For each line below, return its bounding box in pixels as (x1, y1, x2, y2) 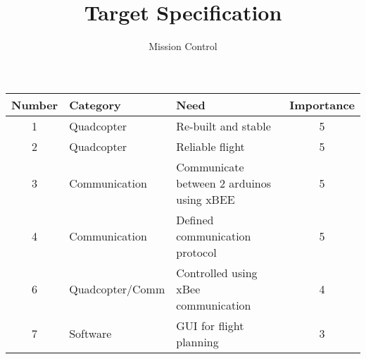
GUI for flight (176, 317, 244, 334)
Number (11, 96, 58, 113)
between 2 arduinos (176, 174, 272, 191)
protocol (176, 243, 217, 260)
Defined (176, 211, 214, 228)
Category (69, 96, 121, 113)
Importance (289, 96, 355, 113)
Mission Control (149, 39, 217, 54)
